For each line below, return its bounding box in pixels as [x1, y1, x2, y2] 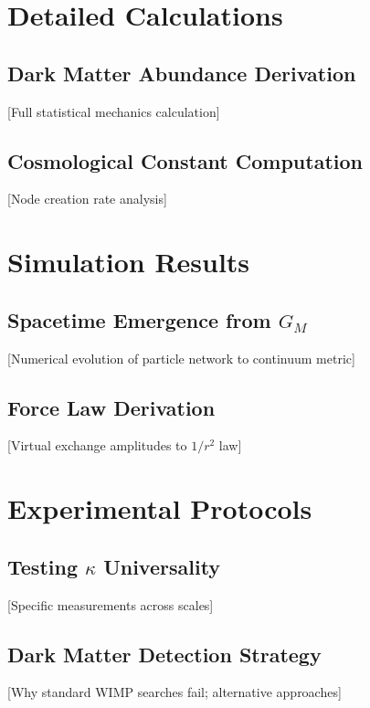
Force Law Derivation [7, 393, 216, 421]
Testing [7, 552, 78, 580]
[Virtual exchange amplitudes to [7, 436, 187, 455]
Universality [103, 552, 221, 580]
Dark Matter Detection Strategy [7, 639, 322, 668]
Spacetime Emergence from [7, 305, 271, 333]
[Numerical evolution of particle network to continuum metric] [7, 348, 355, 367]
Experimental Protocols [7, 490, 312, 527]
